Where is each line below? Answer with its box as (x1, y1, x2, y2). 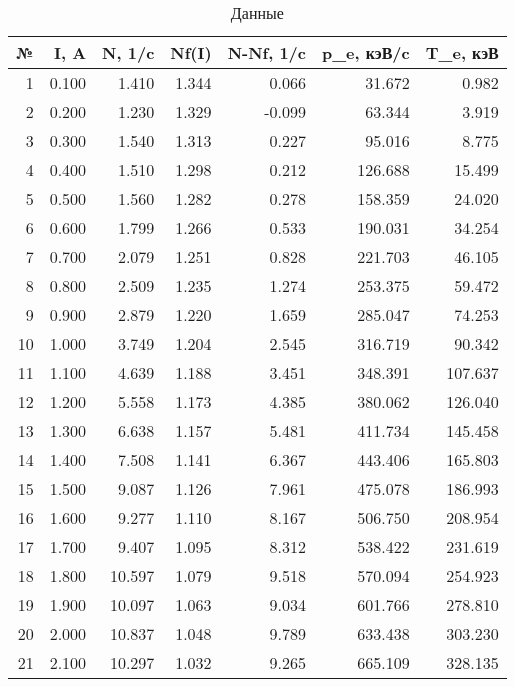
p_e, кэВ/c (321, 41, 410, 64)
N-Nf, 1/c (227, 41, 306, 64)
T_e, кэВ (425, 41, 499, 64)
